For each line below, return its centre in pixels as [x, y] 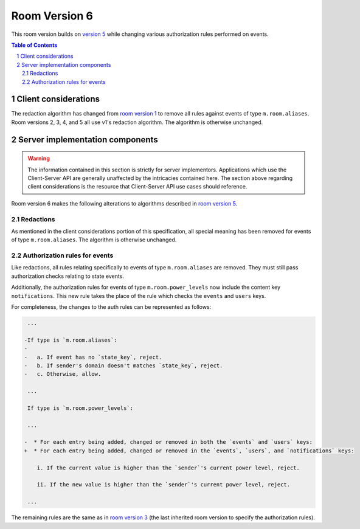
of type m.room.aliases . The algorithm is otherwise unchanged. [94, 240]
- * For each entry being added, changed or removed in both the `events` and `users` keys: [168, 442]
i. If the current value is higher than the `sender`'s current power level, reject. [168, 468]
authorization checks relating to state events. [68, 276]
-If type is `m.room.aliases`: [71, 340]
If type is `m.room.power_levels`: [81, 408]
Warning [39, 159]
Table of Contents [34, 45]
